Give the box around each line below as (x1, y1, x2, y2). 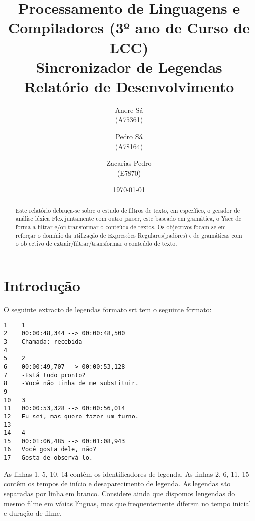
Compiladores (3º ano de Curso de (8, 17, 250, 38)
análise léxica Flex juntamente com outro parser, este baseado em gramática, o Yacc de (15, 214, 242, 223)
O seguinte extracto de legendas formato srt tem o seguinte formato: (4, 304, 212, 314)
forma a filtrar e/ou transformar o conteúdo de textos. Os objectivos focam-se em (15, 223, 226, 231)
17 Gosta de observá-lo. (4, 454, 93, 462)
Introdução (4, 275, 80, 296)
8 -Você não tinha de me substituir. (4, 380, 139, 387)
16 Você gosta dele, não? (4, 446, 97, 453)
